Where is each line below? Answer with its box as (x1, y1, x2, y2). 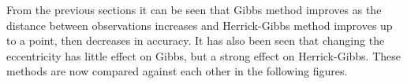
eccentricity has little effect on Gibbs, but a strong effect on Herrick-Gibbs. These (6, 47, 401, 64)
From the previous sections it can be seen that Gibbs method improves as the (6, 2, 382, 17)
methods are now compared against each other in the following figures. (6, 63, 348, 79)
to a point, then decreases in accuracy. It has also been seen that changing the (6, 32, 385, 49)
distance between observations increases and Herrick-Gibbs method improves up (6, 16, 393, 33)
